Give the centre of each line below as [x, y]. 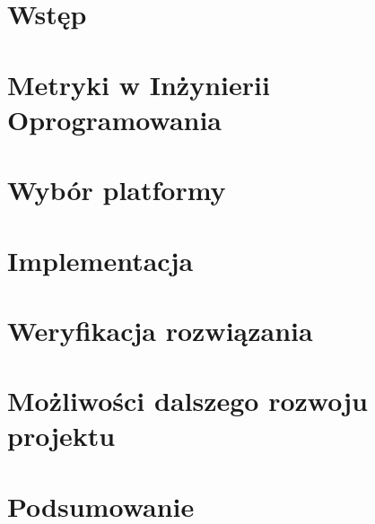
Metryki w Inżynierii [139, 84]
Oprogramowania [115, 119]
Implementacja [100, 260]
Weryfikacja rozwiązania [160, 330]
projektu [61, 436]
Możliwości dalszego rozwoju [187, 401]
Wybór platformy [117, 190]
